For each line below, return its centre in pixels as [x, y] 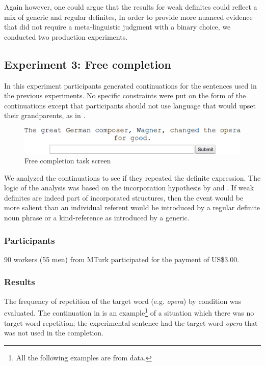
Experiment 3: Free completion [88, 64]
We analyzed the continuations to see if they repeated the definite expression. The [132, 177]
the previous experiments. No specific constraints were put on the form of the [125, 95]
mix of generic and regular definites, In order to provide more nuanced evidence [128, 17]
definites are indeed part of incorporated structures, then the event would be [124, 197]
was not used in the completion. [54, 333]
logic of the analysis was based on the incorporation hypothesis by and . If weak [129, 188]
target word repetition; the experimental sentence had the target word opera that [131, 322]
